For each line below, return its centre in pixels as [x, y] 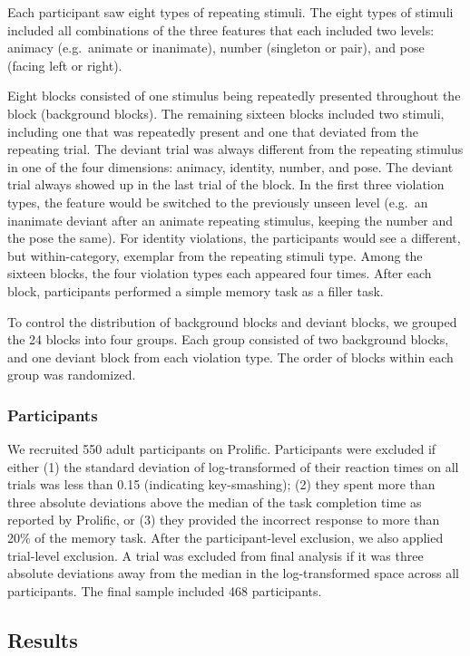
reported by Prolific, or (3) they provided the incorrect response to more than [224, 520]
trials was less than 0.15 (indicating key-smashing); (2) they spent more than [221, 484]
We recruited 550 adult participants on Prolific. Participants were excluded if [222, 449]
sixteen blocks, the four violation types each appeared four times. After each [220, 273]
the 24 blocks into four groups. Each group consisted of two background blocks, [228, 339]
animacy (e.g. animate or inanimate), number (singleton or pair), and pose [216, 48]
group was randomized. [72, 375]
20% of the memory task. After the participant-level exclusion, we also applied [225, 538]
